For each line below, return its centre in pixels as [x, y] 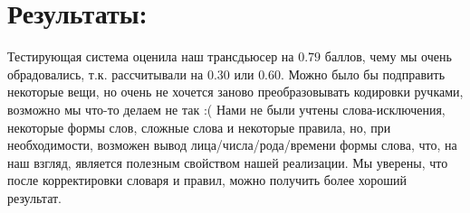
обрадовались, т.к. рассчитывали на [106, 74]
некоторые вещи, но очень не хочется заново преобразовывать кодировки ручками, [235, 92]
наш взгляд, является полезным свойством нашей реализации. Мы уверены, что [228, 162]
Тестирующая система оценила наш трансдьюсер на [151, 56]
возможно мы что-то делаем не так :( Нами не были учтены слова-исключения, [226, 109]
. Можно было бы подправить [363, 74]
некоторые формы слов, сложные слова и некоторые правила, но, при [199, 127]
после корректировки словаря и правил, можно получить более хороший [207, 180]
